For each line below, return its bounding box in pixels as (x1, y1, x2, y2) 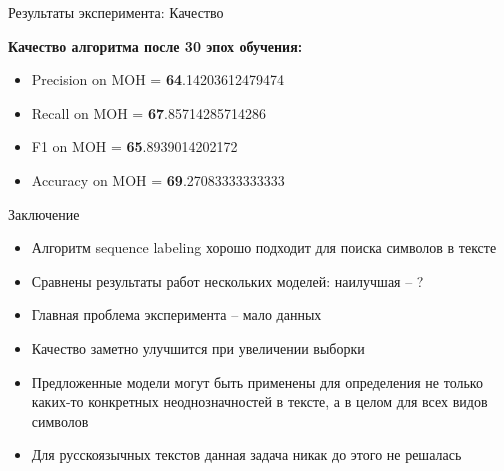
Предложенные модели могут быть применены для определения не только (31, 371, 483, 392)
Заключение (8, 203, 80, 224)
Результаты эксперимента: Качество (8, 2, 224, 22)
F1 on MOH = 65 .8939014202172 (31, 136, 238, 157)
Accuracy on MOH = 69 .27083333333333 (31, 169, 285, 190)
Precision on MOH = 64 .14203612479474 (31, 69, 284, 90)
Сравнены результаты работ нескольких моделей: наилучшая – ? (31, 270, 424, 291)
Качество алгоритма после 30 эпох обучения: (8, 35, 303, 56)
